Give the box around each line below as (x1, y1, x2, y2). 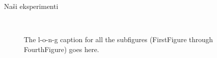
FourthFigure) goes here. (24, 44, 99, 54)
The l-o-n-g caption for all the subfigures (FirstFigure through (24, 34, 213, 45)
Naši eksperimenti (4, 1, 59, 11)
